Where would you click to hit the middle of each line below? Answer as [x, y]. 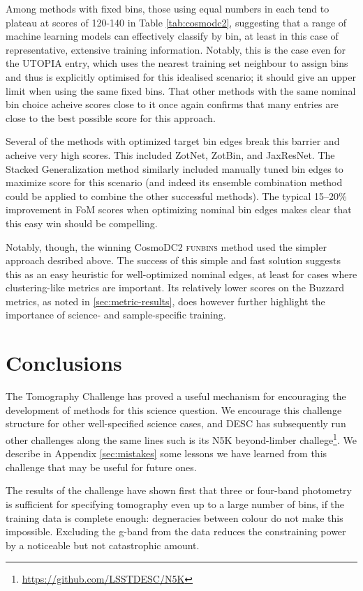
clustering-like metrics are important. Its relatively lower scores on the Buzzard [175, 287]
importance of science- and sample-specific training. [116, 315]
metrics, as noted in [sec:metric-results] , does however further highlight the [165, 301]
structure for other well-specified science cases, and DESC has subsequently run [176, 423]
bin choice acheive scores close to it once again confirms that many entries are [172, 104]
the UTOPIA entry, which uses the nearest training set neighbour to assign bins [177, 63]
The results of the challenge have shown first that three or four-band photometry [179, 490]
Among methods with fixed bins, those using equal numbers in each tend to [168, 8]
